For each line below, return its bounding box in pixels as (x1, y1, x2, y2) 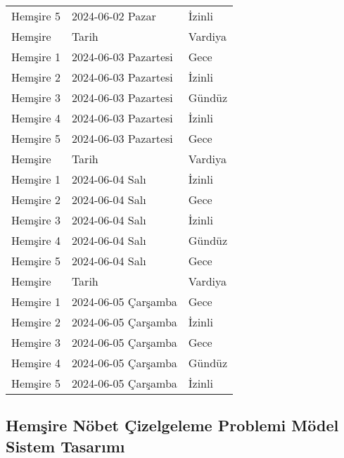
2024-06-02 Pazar (71, 8, 156, 24)
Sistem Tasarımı (6, 435, 125, 457)
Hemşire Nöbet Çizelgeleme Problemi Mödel (6, 414, 339, 436)
